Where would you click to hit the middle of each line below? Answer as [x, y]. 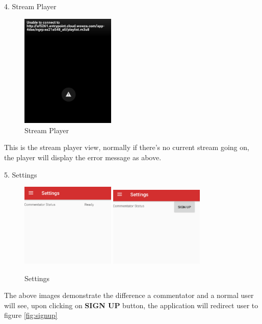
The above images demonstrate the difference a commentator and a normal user [129, 295]
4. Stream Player [30, 6]
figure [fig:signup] [31, 315]
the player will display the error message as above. [83, 157]
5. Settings [21, 174]
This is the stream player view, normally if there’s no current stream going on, [127, 147]
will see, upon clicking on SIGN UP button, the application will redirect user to [131, 305]
